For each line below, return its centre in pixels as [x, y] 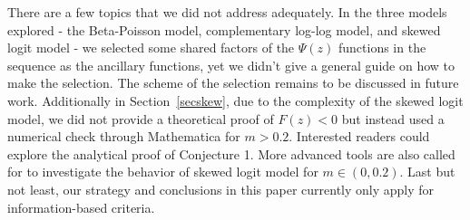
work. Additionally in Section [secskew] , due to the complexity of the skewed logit [235, 100]
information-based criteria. [81, 207]
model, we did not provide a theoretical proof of [141, 118]
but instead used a [393, 118]
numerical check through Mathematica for [124, 136]
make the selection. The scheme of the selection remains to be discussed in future [233, 83]
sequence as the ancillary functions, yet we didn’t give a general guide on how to [231, 65]
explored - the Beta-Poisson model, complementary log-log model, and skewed [224, 29]
